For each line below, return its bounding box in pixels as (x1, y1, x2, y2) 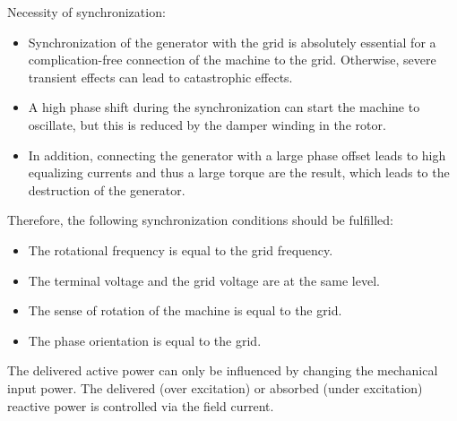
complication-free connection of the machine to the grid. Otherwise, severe (28, 50, 436, 69)
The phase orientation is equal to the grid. (28, 331, 262, 349)
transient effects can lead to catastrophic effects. (28, 67, 293, 86)
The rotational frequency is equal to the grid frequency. (28, 240, 333, 259)
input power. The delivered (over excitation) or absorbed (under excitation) (7, 378, 423, 397)
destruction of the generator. (28, 180, 185, 199)
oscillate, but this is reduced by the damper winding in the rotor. (28, 115, 386, 133)
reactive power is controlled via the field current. (7, 396, 274, 415)
